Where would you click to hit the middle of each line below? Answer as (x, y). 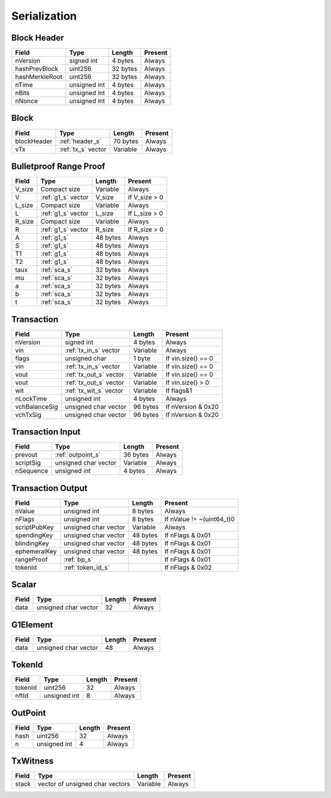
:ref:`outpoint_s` (78, 455)
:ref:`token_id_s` (87, 567)
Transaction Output (49, 488)
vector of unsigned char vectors (84, 784)
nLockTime (31, 398)
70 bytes (126, 141)
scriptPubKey (35, 527)
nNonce (26, 101)
